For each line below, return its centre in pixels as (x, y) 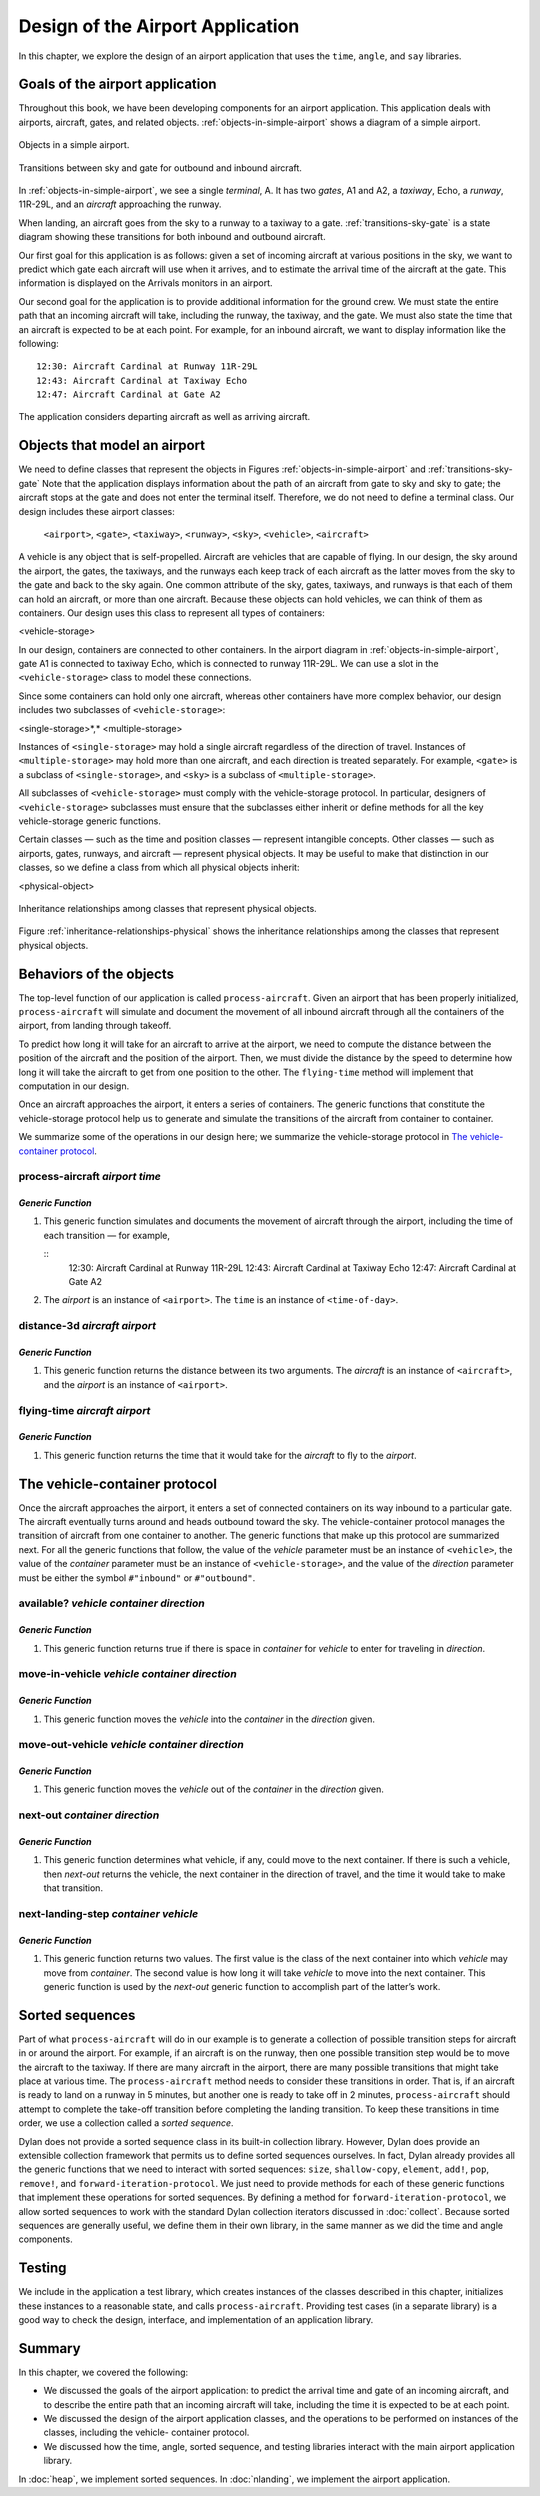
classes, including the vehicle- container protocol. (146, 2432)
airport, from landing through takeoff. (95, 1026)
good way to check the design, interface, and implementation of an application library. (196, 2319)
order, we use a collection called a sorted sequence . (126, 2123)
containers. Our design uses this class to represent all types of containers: (171, 612)
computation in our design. (74, 1086)
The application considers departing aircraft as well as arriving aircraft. (164, 417)
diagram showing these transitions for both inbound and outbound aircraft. (172, 237)
